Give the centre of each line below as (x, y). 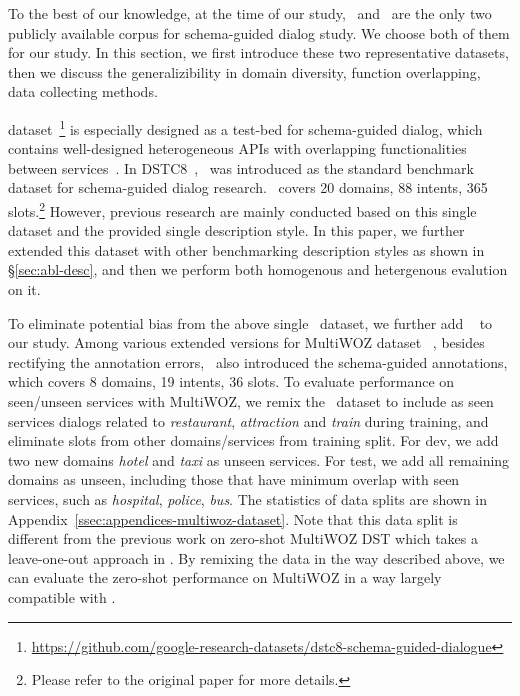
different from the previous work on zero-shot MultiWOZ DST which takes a (243, 538)
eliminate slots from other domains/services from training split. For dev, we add (253, 440)
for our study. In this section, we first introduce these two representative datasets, (258, 52)
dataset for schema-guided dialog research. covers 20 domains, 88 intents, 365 (248, 187)
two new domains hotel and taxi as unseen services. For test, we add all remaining (259, 459)
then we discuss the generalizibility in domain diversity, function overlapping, (244, 71)
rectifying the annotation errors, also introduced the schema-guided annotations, (258, 361)
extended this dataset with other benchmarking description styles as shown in (246, 249)
